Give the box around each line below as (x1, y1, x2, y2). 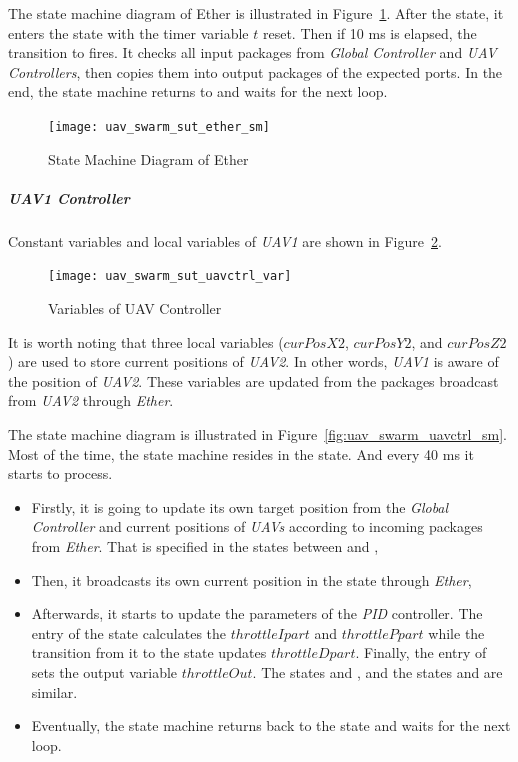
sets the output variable (31, 661, 178, 682)
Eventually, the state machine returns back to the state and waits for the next (31, 715, 511, 736)
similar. (31, 681, 78, 702)
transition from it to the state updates (31, 642, 267, 663)
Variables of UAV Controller (48, 298, 222, 319)
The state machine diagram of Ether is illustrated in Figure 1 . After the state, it (8, 3, 504, 23)
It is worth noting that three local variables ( (8, 331, 284, 352)
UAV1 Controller (8, 187, 130, 208)
